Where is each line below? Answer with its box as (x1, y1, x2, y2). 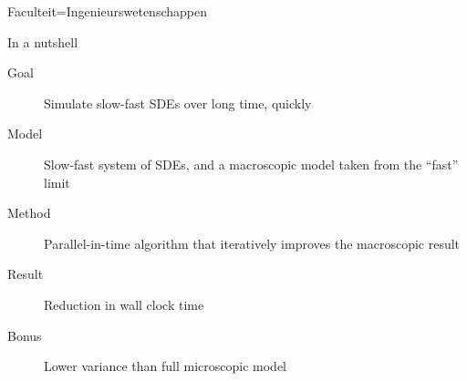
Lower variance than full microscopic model (44, 356, 286, 376)
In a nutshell (7, 32, 78, 51)
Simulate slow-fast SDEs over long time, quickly (44, 93, 312, 112)
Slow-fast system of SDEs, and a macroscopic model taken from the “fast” (44, 154, 459, 173)
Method (7, 203, 51, 222)
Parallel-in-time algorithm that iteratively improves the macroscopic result (44, 233, 461, 252)
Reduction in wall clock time (44, 294, 204, 314)
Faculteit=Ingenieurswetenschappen (7, 2, 207, 20)
